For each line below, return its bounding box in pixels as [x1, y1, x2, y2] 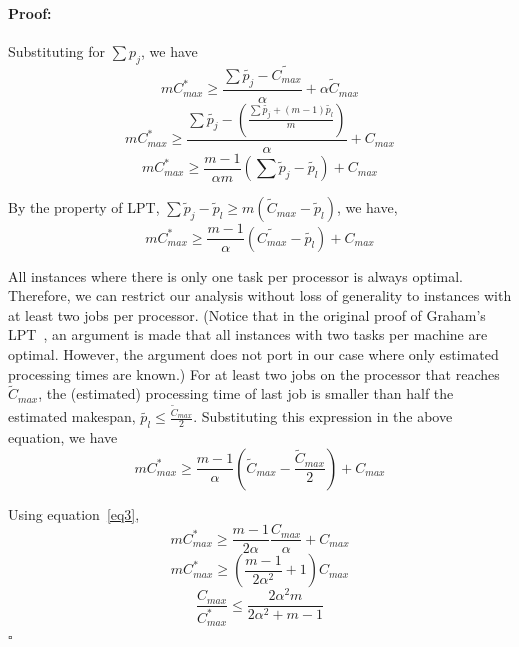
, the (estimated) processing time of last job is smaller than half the [38, 383, 454, 404]
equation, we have [8, 427, 118, 448]
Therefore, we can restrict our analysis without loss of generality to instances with [8, 285, 512, 306]
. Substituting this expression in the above [193, 406, 453, 427]
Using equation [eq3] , [8, 503, 140, 524]
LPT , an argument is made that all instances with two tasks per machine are [8, 324, 488, 345]
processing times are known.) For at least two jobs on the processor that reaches [8, 363, 500, 384]
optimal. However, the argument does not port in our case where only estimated [8, 343, 499, 364]
